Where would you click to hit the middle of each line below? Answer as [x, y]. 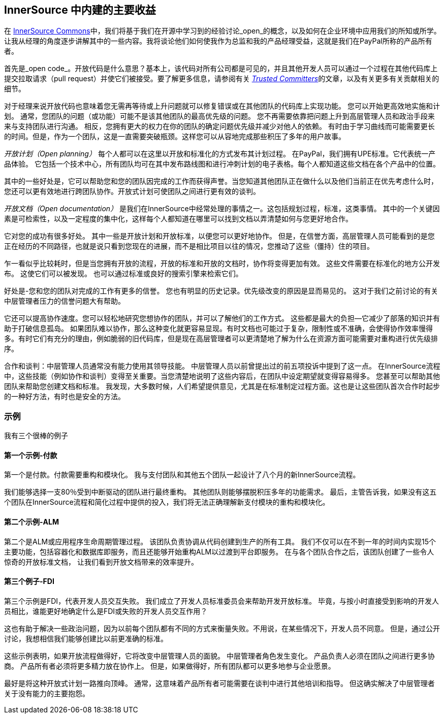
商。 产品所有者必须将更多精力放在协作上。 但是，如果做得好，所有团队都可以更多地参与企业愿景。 [170, 666]
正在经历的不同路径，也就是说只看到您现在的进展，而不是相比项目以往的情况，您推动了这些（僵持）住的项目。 [189, 246]
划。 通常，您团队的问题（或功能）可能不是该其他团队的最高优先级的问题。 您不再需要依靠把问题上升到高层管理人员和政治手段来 [219, 116]
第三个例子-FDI [29, 581]
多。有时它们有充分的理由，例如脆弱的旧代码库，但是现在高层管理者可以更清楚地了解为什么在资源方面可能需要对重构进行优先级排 [221, 339]
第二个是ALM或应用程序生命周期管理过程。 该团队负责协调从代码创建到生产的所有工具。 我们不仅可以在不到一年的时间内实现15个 [220, 541]
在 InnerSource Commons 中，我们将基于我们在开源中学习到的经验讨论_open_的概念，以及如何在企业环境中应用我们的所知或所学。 [223, 31]
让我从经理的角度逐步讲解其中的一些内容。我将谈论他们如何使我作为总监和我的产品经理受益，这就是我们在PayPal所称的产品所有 [218, 41]
